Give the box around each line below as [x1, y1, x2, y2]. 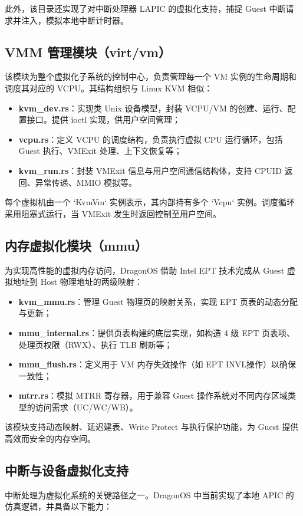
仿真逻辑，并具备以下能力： [5, 500, 112, 512]
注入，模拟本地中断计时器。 [21, 14, 129, 26]
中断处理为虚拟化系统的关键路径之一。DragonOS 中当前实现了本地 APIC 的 [5, 488, 294, 501]
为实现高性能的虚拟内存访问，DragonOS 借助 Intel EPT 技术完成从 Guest [5, 264, 285, 276]
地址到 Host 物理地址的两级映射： [12, 275, 143, 288]
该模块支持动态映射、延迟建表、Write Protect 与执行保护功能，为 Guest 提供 [5, 420, 299, 433]
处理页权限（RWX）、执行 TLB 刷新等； [18, 338, 173, 350]
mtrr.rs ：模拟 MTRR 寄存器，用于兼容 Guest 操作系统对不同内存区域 [18, 389, 288, 402]
